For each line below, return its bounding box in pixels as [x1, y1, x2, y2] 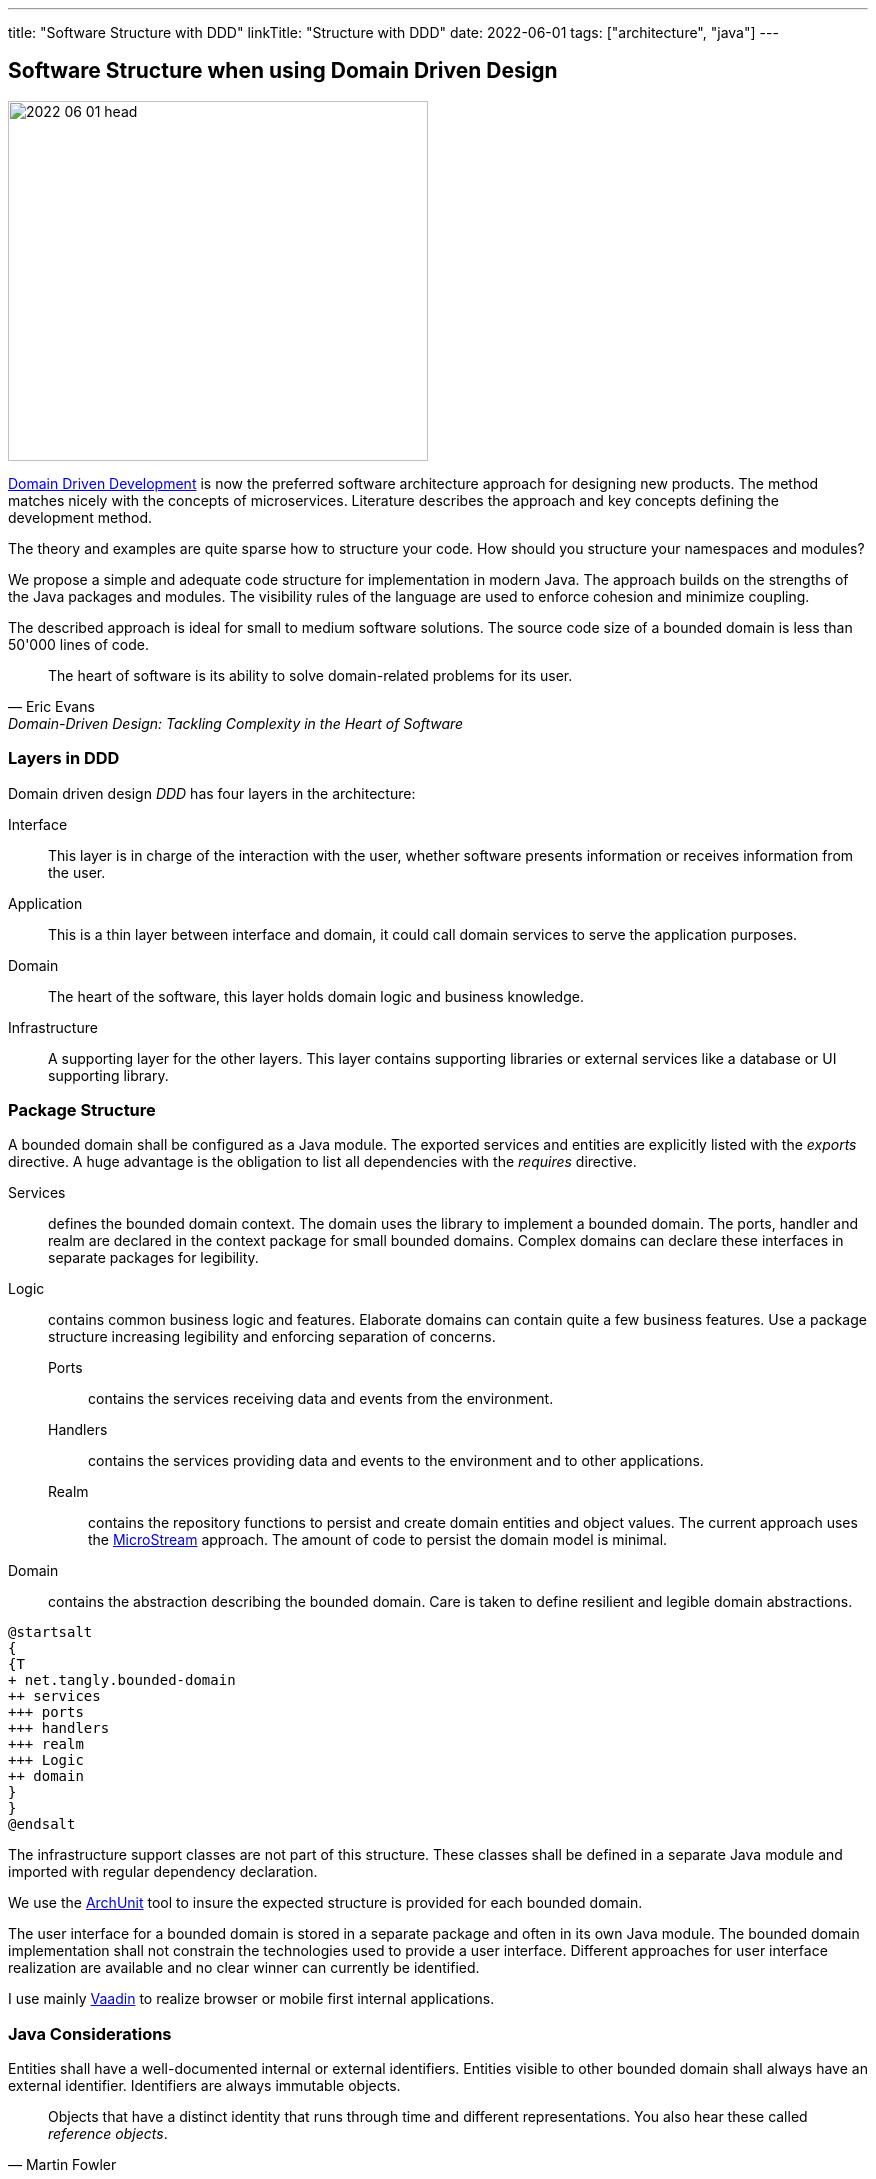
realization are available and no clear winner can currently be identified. [8, 1959, 480, 1977]
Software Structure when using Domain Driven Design [8, 58, 558, 84]
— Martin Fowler [8, 2156, 117, 2174]
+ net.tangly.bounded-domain [8, 1672, 236, 1689]
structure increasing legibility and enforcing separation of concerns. [48, 1328, 496, 1346]
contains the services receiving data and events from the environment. [88, 1390, 554, 1408]
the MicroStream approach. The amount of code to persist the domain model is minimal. [88, 1531, 668, 1549]
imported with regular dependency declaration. [8, 1863, 318, 1881]
